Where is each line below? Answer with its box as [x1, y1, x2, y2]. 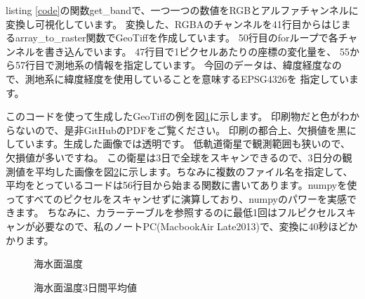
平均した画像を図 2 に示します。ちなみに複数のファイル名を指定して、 [34, 164, 353, 178]
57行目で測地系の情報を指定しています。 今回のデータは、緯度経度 [15, 58, 322, 72]
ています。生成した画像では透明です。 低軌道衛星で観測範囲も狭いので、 [15, 136, 350, 151]
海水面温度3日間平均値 [34, 279, 137, 294]
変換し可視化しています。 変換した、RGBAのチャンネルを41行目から [6, 16, 321, 31]
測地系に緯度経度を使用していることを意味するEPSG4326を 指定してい [25, 71, 350, 86]
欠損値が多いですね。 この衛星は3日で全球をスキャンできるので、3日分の [6, 149, 343, 164]
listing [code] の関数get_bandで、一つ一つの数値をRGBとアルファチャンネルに [6, 3, 359, 17]
